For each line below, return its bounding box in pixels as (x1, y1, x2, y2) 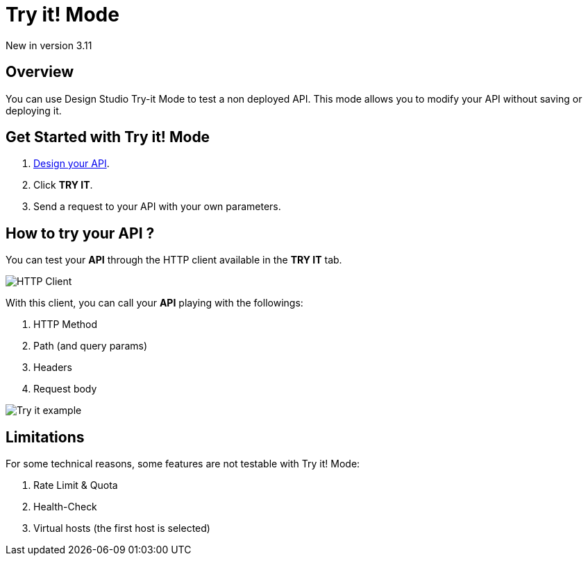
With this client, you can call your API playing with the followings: (6, 297, 303, 309)
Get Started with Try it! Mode (6, 128, 210, 146)
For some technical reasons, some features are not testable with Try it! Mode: (6, 458, 360, 470)
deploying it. (6, 104, 62, 116)
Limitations (6, 428, 85, 446)
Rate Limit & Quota (33, 479, 118, 492)
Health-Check (33, 501, 97, 513)
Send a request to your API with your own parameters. (33, 200, 281, 213)
